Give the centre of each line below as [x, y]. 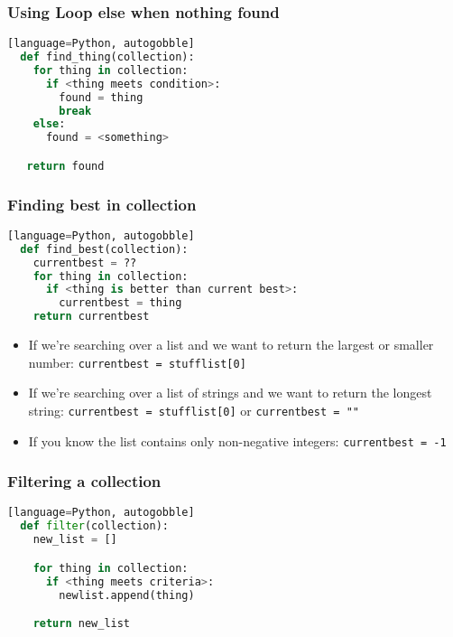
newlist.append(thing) [127, 595]
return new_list [82, 624]
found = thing [101, 97]
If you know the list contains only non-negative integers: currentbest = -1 [237, 440]
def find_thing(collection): [107, 57]
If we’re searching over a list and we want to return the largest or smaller [231, 345]
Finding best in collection [102, 204]
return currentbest [91, 317]
